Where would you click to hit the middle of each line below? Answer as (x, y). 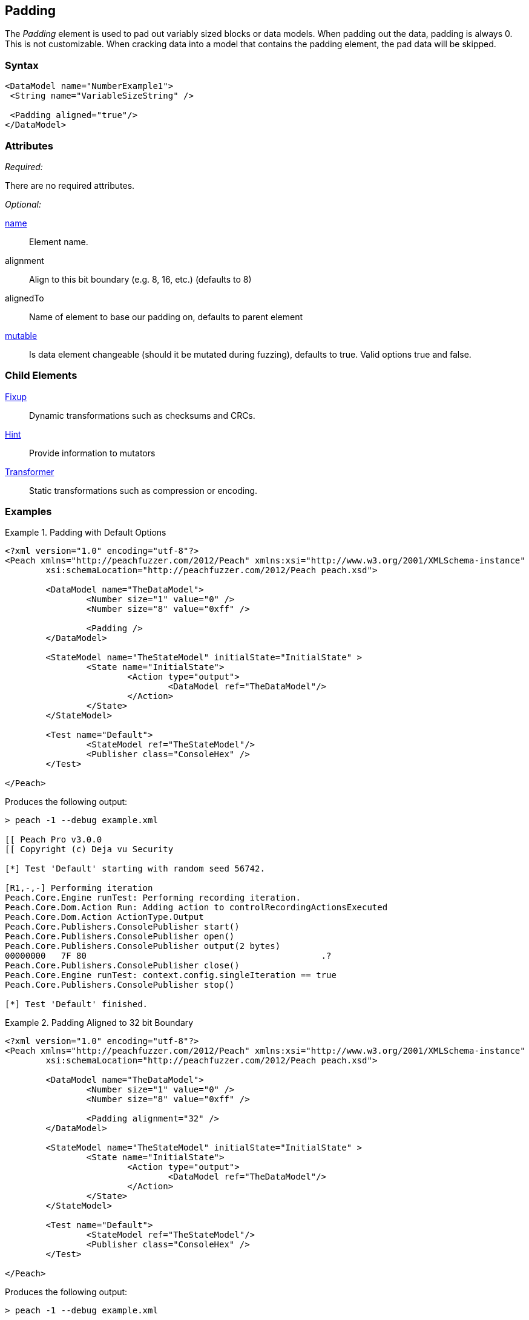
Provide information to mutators (92, 453)
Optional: (23, 204)
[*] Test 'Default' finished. (77, 1004)
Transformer (30, 471)
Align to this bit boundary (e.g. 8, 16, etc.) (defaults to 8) (140, 279)
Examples (28, 512)
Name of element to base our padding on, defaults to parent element (166, 317)
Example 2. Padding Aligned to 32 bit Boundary (99, 1023)
